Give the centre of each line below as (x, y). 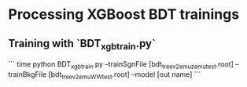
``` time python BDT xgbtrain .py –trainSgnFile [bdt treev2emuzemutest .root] (121, 65)
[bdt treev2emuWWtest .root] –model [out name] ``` (125, 75)
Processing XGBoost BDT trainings (124, 14)
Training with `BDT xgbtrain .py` (82, 44)
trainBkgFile (28, 74)
